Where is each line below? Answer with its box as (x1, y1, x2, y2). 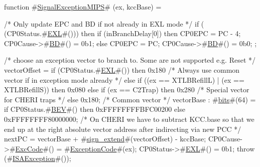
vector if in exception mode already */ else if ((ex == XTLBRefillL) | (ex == (4, 74, 244, 85)
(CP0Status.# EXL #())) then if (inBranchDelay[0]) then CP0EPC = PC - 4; (4, 28, 241, 39)
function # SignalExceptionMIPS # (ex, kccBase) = (4, 2, 162, 12)
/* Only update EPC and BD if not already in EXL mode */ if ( (4, 18, 204, 29)
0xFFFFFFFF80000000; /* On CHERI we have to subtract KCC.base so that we (4, 113, 254, 124)
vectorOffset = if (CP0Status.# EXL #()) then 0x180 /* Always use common (4, 64, 240, 75)
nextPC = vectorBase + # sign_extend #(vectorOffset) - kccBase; (4, 133, 206, 144)
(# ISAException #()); (4, 153, 71, 163)
